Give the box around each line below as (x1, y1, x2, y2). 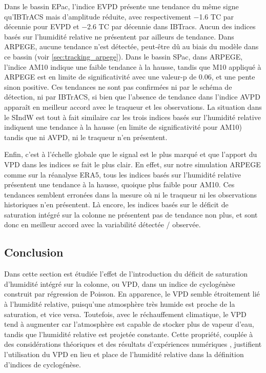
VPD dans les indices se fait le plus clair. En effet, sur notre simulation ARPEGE (4, 159, 261, 169)
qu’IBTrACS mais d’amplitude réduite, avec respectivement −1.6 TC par (4, 11, 234, 22)
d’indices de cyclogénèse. (4, 359, 81, 369)
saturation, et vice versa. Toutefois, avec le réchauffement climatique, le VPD (4, 308, 247, 319)
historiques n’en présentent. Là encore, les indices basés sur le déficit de (4, 199, 229, 210)
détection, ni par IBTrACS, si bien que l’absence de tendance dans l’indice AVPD (4, 91, 260, 102)
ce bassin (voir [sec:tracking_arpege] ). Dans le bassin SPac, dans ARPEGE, (4, 51, 243, 62)
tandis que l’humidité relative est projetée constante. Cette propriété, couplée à (4, 328, 253, 339)
